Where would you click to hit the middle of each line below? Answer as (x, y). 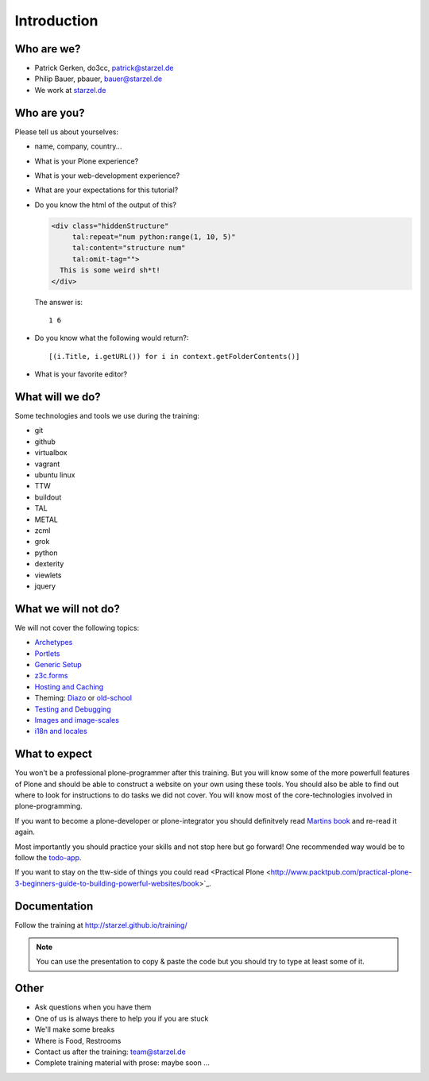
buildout (48, 497)
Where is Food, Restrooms (78, 1040)
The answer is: (59, 302)
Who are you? (50, 112)
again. (25, 832)
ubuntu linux (55, 475)
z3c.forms (51, 676)
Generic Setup (58, 665)
